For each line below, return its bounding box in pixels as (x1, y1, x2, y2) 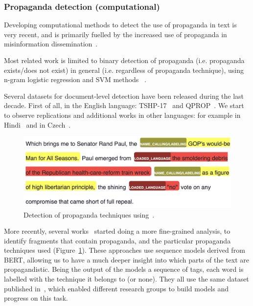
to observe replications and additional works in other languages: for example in (4, 109, 241, 120)
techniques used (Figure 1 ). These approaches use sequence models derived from (4, 245, 245, 255)
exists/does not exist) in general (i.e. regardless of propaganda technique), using (4, 65, 244, 75)
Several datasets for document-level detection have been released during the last (4, 90, 244, 101)
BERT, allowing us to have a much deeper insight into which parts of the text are (4, 254, 250, 264)
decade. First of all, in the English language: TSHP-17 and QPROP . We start (4, 100, 244, 110)
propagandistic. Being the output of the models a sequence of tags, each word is (4, 264, 244, 274)
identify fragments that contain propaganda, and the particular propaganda (4, 235, 231, 245)
